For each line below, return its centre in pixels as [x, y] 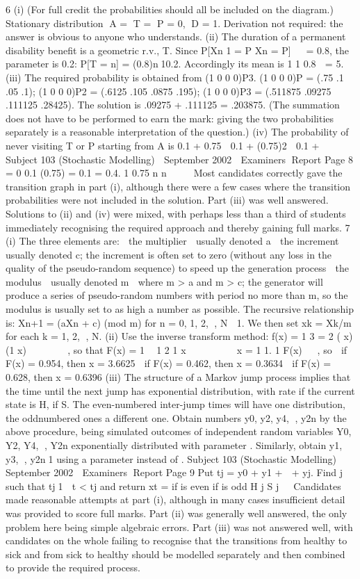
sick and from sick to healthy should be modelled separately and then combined [175, 554]
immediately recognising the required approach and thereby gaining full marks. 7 [178, 227]
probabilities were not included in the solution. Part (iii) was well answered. [167, 200]
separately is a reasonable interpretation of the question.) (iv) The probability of [177, 132]
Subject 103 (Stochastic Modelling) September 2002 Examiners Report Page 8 [179, 159]
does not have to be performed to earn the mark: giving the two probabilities [170, 118]
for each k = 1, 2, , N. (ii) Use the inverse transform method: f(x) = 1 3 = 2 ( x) [179, 336]
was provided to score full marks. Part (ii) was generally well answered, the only [177, 513]
